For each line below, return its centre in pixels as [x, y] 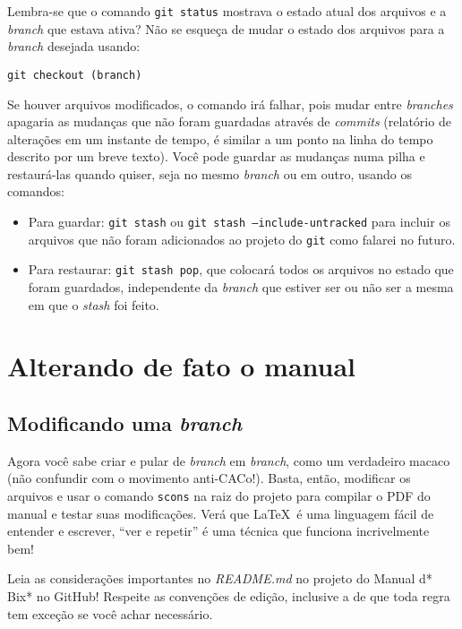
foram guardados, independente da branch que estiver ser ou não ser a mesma [241, 287]
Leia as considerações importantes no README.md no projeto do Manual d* [220, 578]
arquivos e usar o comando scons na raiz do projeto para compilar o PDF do [219, 495]
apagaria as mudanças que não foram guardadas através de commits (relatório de [229, 121]
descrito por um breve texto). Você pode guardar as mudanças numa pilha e [216, 156]
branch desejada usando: [74, 46]
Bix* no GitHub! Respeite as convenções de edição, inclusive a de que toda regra [229, 596]
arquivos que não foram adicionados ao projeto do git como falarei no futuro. [242, 239]
